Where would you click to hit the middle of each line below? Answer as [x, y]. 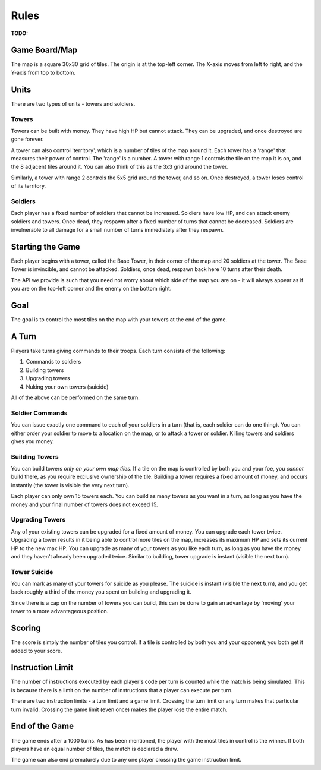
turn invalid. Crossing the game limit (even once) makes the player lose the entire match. [119, 709]
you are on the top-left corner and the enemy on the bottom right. [91, 289]
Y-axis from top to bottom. [43, 72]
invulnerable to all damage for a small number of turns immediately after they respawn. [117, 230]
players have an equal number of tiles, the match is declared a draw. [95, 749]
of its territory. [29, 186]
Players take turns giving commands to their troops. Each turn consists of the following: [118, 351]
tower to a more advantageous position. [60, 611]
